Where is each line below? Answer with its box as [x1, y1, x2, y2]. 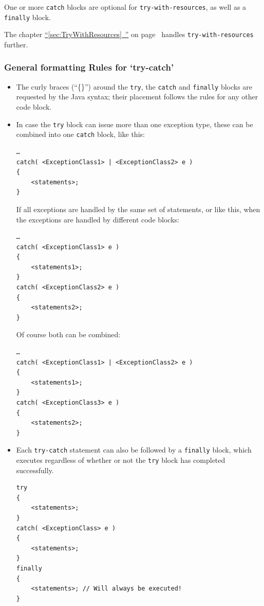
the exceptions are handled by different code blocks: [16, 214, 179, 224]
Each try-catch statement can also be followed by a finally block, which [16, 444, 252, 455]
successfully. [16, 464, 54, 475]
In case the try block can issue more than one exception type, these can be [16, 118, 253, 129]
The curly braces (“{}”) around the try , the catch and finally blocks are [16, 81, 253, 92]
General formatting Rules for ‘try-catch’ [4, 61, 174, 74]
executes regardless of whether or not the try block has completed [16, 455, 225, 465]
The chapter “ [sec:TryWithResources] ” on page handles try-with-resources [4, 29, 254, 40]
